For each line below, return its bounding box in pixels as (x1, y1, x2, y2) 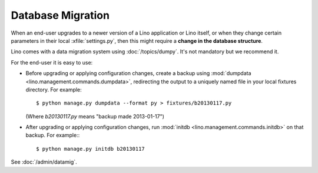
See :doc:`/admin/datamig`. (11, 158, 77, 165)
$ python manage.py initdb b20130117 (36, 145, 145, 152)
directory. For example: (25, 86, 82, 93)
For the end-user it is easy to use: (11, 59, 93, 66)
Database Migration (11, 9, 110, 22)
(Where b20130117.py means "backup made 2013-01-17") (25, 113, 165, 120)
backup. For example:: (25, 132, 80, 139)
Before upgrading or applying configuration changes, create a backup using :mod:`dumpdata (25, 70, 251, 77)
